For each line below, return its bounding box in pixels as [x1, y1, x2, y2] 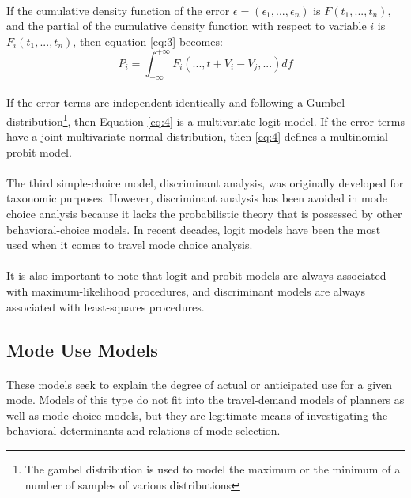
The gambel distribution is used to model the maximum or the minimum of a [25, 460, 401, 477]
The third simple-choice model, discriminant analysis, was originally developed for [6, 174, 404, 191]
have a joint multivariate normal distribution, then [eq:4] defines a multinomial [6, 128, 388, 145]
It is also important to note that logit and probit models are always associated [6, 267, 386, 284]
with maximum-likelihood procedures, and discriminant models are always [6, 283, 365, 300]
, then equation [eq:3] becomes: [73, 32, 223, 49]
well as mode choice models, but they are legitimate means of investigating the [6, 406, 388, 423]
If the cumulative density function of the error [6, 2, 230, 18]
